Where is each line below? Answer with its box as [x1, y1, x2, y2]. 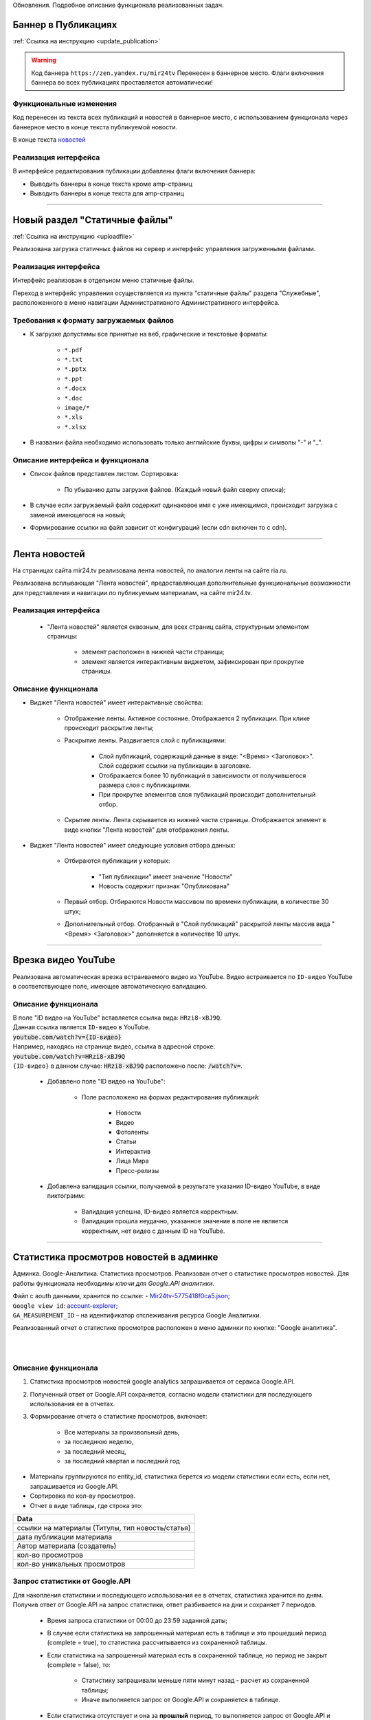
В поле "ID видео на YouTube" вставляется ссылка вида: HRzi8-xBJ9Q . [12, 1013, 223, 1022]
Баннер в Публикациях [12, 19, 117, 30]
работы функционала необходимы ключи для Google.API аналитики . [12, 1279, 215, 1287]
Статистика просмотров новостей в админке [12, 1251, 218, 1263]
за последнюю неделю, [64, 1438, 134, 1446]
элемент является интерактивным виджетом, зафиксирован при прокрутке [81, 657, 304, 665]
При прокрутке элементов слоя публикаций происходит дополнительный [98, 791, 316, 799]
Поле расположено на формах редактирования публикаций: [81, 1093, 260, 1101]
